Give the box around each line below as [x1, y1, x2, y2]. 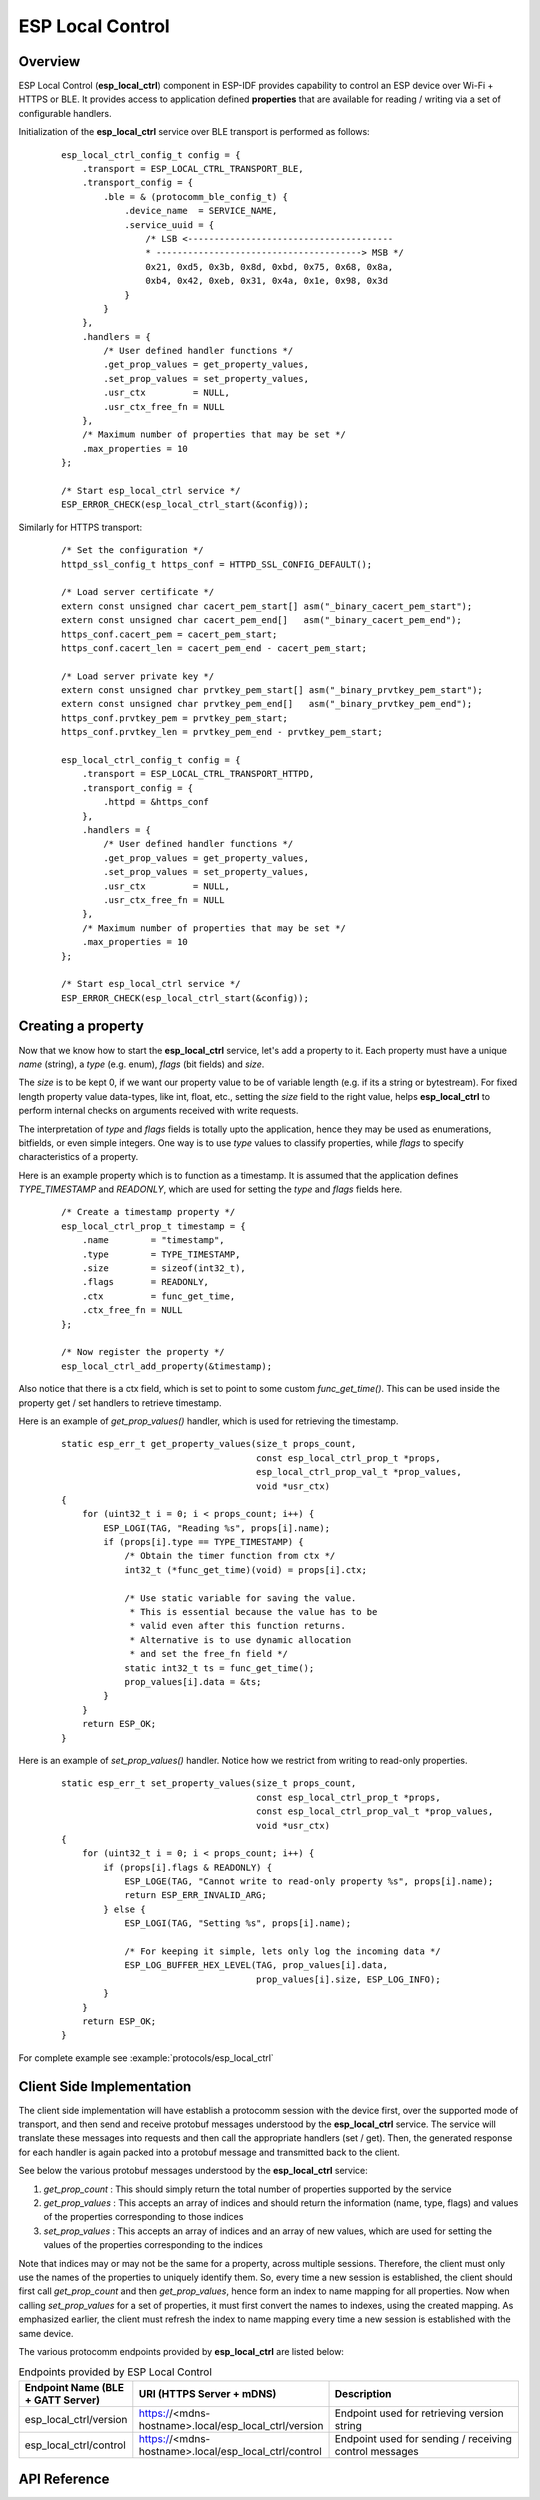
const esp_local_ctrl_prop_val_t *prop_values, [255, 1806, 494, 1817]
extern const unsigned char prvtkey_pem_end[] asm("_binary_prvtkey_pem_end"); [61, 698, 473, 710]
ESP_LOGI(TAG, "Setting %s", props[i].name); [124, 1918, 352, 1929]
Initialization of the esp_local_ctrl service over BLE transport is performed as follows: [18, 126, 370, 138]
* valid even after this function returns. [129, 1620, 347, 1632]
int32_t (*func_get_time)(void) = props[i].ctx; [124, 1564, 367, 1575]
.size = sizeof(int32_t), [81, 1263, 247, 1274]
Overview [18, 53, 81, 70]
